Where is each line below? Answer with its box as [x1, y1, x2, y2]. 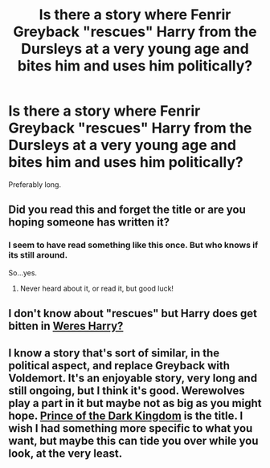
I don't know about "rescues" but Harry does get [8, 307, 257, 320]
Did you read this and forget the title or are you [8, 203, 247, 217]
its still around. [8, 250, 68, 261]
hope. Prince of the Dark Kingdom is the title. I [8, 409, 243, 423]
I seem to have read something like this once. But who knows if [8, 239, 259, 250]
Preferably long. [8, 179, 62, 189]
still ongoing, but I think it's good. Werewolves [8, 384, 245, 398]
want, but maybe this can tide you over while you [8, 434, 259, 448]
